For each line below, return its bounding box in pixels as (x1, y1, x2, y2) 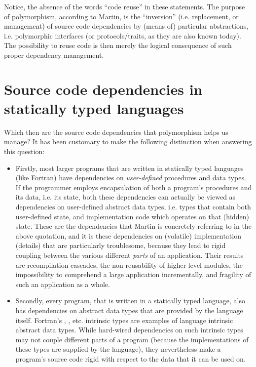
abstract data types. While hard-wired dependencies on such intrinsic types (15, 325, 243, 335)
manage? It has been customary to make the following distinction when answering (4, 136, 252, 147)
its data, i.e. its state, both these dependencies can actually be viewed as (15, 192, 236, 202)
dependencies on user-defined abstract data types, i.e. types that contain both (15, 202, 251, 212)
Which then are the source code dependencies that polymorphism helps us (4, 126, 228, 137)
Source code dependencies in (4, 79, 203, 99)
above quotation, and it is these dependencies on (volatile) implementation (15, 230, 241, 241)
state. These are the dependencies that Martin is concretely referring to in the (15, 221, 252, 231)
